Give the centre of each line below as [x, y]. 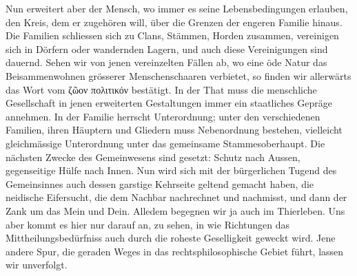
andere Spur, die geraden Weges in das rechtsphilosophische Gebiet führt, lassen [175, 251]
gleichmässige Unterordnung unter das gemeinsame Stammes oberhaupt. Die [165, 143]
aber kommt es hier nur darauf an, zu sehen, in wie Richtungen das [148, 224]
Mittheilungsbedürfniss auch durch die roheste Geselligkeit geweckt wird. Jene [171, 238]
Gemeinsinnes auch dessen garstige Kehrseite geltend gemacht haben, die [160, 183]
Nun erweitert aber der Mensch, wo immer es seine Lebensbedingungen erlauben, [177, 8]
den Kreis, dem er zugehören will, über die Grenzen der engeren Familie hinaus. [174, 22]
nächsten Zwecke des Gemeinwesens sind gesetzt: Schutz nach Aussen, [153, 157]
